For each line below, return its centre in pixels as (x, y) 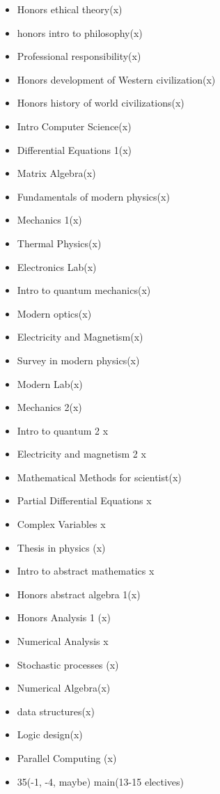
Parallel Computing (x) (67, 758)
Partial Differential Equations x (84, 500)
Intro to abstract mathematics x (86, 571)
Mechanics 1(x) (49, 220)
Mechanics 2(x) (49, 407)
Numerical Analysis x (63, 641)
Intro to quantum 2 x (63, 430)
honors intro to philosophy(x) (80, 32)
